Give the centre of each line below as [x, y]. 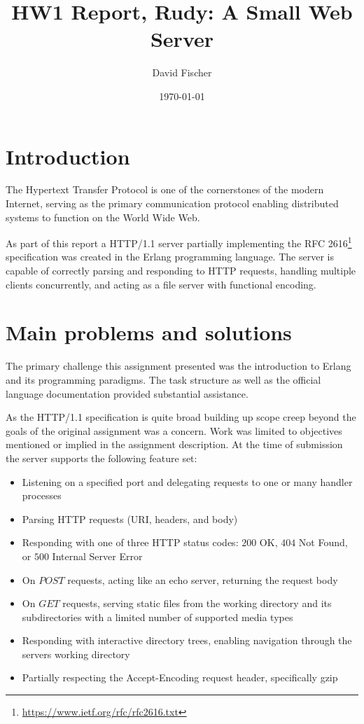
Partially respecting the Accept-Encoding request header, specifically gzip [180, 677]
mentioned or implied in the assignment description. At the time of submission [174, 444]
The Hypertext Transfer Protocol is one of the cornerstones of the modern [165, 189]
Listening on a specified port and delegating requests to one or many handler [187, 481]
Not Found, [323, 542]
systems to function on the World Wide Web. [103, 217]
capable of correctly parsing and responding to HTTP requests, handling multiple [181, 271]
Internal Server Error [97, 556]
